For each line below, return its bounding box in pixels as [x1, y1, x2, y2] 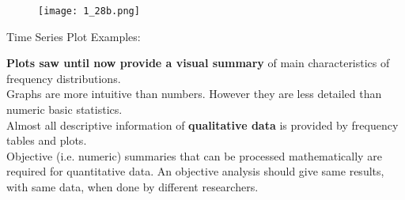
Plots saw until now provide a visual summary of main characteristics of [6, 55, 390, 71]
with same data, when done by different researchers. [6, 179, 259, 194]
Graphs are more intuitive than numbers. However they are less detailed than [6, 85, 382, 102]
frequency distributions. [6, 70, 121, 86]
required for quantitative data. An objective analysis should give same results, [6, 163, 384, 179]
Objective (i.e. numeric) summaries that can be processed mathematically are [6, 147, 382, 164]
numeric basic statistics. [6, 101, 123, 118]
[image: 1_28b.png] [38, 6, 140, 17]
